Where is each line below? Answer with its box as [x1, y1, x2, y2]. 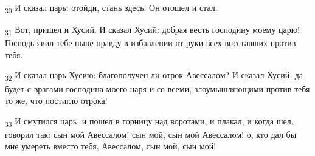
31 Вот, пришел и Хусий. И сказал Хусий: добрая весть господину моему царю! [5, 23, 300, 37]
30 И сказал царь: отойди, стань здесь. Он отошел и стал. [5, 1, 218, 15]
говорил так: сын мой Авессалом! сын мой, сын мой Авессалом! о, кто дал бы [5, 127, 297, 140]
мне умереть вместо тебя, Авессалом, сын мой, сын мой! [5, 140, 216, 152]
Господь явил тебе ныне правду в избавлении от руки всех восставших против [5, 36, 296, 49]
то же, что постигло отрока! [5, 94, 108, 107]
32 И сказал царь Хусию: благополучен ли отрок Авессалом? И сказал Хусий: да [5, 69, 303, 83]
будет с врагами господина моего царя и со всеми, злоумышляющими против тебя [5, 82, 310, 95]
